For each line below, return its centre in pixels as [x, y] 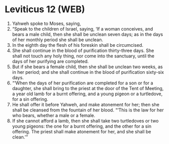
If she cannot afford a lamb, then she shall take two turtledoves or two [85, 121]
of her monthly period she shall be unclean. [58, 40]
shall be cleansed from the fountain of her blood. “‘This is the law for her [88, 110]
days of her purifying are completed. [50, 61]
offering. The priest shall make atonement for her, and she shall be [82, 131]
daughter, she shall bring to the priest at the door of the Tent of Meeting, [88, 88]
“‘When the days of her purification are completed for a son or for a [82, 83]
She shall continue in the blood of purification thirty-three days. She [83, 50]
